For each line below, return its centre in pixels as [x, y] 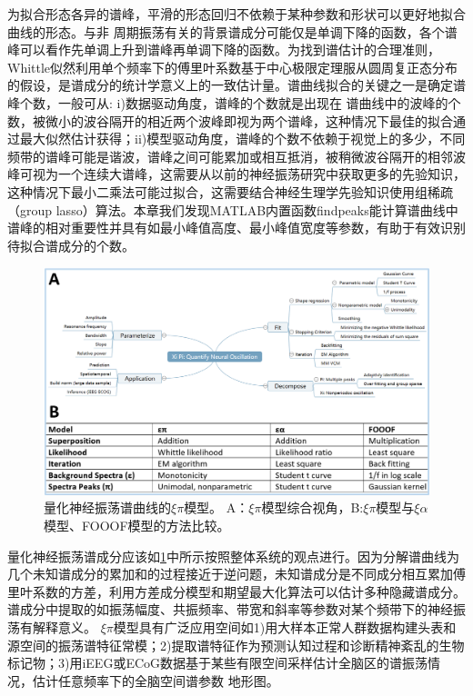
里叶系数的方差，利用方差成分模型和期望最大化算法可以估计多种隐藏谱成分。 [236, 591]
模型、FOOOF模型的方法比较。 [137, 525]
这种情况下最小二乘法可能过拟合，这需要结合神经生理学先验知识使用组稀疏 [230, 191]
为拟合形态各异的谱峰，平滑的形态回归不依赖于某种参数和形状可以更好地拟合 [236, 14]
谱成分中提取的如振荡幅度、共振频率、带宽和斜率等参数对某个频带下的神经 [230, 609]
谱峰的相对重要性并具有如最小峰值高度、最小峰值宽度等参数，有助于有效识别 [236, 228]
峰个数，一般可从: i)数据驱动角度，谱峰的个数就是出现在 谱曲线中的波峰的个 [234, 102]
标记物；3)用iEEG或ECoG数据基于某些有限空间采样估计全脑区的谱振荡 [218, 663]
